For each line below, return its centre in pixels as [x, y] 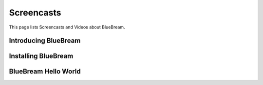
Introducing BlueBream [45, 41]
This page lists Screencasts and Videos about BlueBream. [67, 27]
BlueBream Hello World [45, 72]
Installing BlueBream [41, 56]
